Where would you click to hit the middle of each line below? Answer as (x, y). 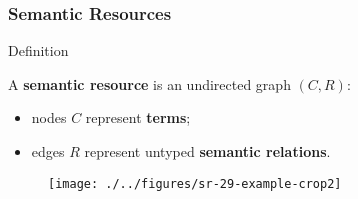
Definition (38, 50)
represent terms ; (138, 117)
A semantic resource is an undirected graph (149, 83)
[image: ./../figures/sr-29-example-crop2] (195, 183)
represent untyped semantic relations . (207, 151)
